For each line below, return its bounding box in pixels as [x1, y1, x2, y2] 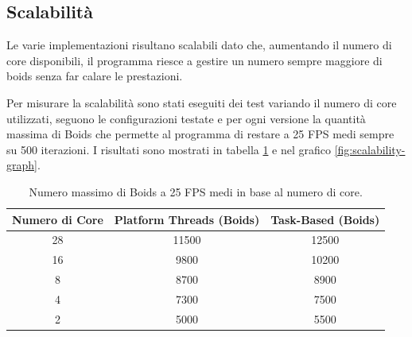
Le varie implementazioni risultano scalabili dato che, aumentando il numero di [6, 37, 392, 53]
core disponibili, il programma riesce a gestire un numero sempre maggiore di [6, 52, 383, 68]
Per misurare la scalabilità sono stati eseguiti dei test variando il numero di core [6, 94, 397, 110]
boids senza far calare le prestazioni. [6, 68, 183, 84]
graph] [6, 157, 37, 173]
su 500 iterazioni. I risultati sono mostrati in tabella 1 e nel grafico [6, 141, 332, 157]
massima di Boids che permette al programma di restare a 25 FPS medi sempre [6, 126, 395, 142]
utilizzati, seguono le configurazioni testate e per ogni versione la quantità [6, 110, 366, 126]
